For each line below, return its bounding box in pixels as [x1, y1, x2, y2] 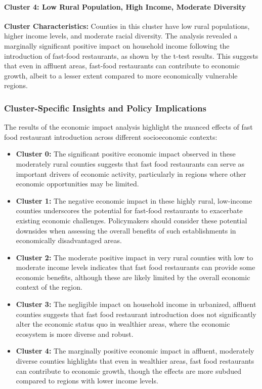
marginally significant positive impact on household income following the [4, 40, 230, 51]
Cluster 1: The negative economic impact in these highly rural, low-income [16, 195, 252, 206]
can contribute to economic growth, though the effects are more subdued [16, 365, 241, 376]
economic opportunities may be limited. [16, 178, 139, 189]
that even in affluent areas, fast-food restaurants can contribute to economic [4, 60, 240, 71]
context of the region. [16, 282, 82, 292]
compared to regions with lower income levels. [16, 375, 158, 386]
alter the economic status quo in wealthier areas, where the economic [16, 319, 230, 329]
